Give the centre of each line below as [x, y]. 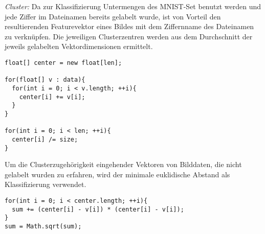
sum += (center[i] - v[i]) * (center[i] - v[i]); [98, 209]
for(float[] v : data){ [45, 80]
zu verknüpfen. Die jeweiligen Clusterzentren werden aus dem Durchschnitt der [129, 36]
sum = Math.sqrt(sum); [43, 226]
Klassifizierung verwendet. [46, 184]
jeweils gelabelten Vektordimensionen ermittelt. [79, 46]
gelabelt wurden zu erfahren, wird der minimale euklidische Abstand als [117, 174]
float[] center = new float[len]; [63, 63]
